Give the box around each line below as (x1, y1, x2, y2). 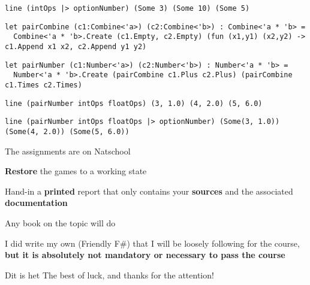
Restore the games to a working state (5, 165, 147, 177)
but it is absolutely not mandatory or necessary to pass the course (5, 248, 285, 261)
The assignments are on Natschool (5, 144, 131, 157)
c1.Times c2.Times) (5, 80, 82, 89)
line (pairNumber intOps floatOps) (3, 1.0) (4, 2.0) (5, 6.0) (5, 99, 263, 108)
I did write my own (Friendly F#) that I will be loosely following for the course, (5, 237, 300, 249)
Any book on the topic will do (5, 216, 116, 229)
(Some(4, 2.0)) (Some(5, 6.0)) (5, 127, 130, 136)
